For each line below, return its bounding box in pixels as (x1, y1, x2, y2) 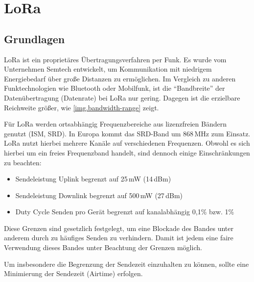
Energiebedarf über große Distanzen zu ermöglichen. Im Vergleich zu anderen (4, 73, 236, 83)
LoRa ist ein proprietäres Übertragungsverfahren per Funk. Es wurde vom (4, 54, 227, 64)
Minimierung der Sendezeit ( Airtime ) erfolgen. (4, 268, 143, 279)
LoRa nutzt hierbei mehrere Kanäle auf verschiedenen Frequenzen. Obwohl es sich (4, 138, 250, 148)
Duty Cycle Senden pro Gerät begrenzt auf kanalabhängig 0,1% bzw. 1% (15, 206, 234, 217)
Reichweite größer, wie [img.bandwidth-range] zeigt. (4, 102, 159, 112)
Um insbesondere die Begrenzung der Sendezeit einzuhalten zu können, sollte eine (4, 258, 249, 269)
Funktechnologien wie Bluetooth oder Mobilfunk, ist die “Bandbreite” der (4, 83, 225, 93)
